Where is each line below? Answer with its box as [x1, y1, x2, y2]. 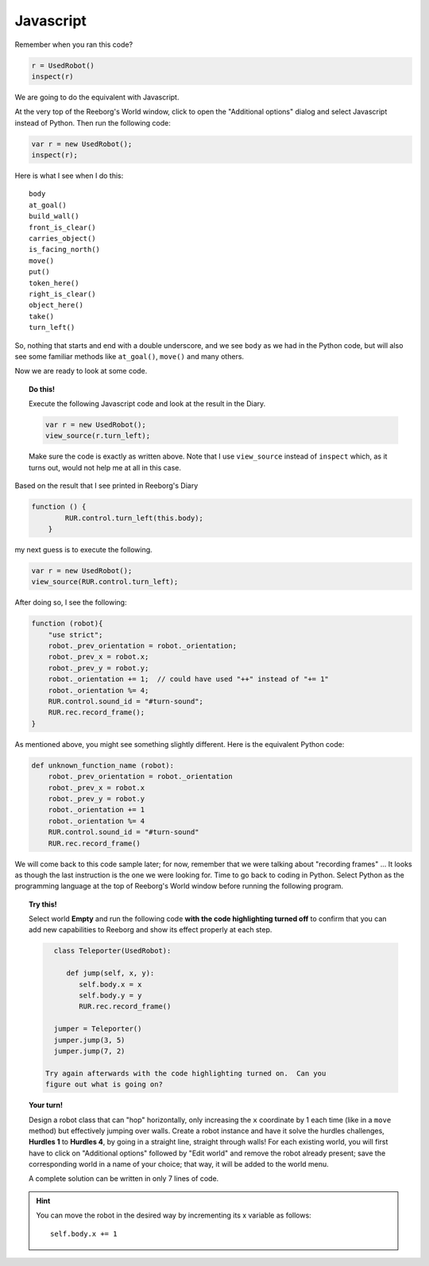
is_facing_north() [29, 245, 101, 254]
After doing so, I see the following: [14, 598, 127, 607]
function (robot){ [31, 619, 103, 628]
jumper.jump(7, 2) [53, 1046, 126, 1055]
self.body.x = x [79, 980, 142, 989]
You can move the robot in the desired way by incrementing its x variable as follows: [36, 1210, 311, 1220]
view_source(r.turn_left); [44, 432, 151, 440]
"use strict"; [48, 630, 103, 639]
